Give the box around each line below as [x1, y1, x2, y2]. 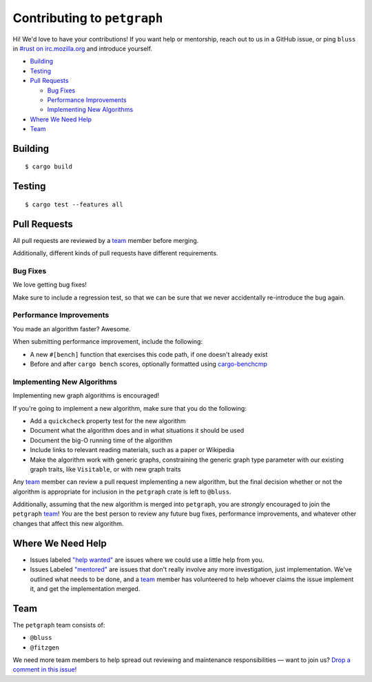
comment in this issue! [12, 665, 77, 674]
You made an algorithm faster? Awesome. [12, 324, 131, 333]
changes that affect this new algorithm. [12, 519, 124, 527]
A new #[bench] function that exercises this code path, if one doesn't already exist [30, 350, 268, 358]
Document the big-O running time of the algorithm [30, 436, 172, 445]
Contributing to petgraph [12, 10, 163, 26]
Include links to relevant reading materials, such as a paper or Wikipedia [30, 446, 235, 454]
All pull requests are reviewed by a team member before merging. [12, 236, 199, 244]
